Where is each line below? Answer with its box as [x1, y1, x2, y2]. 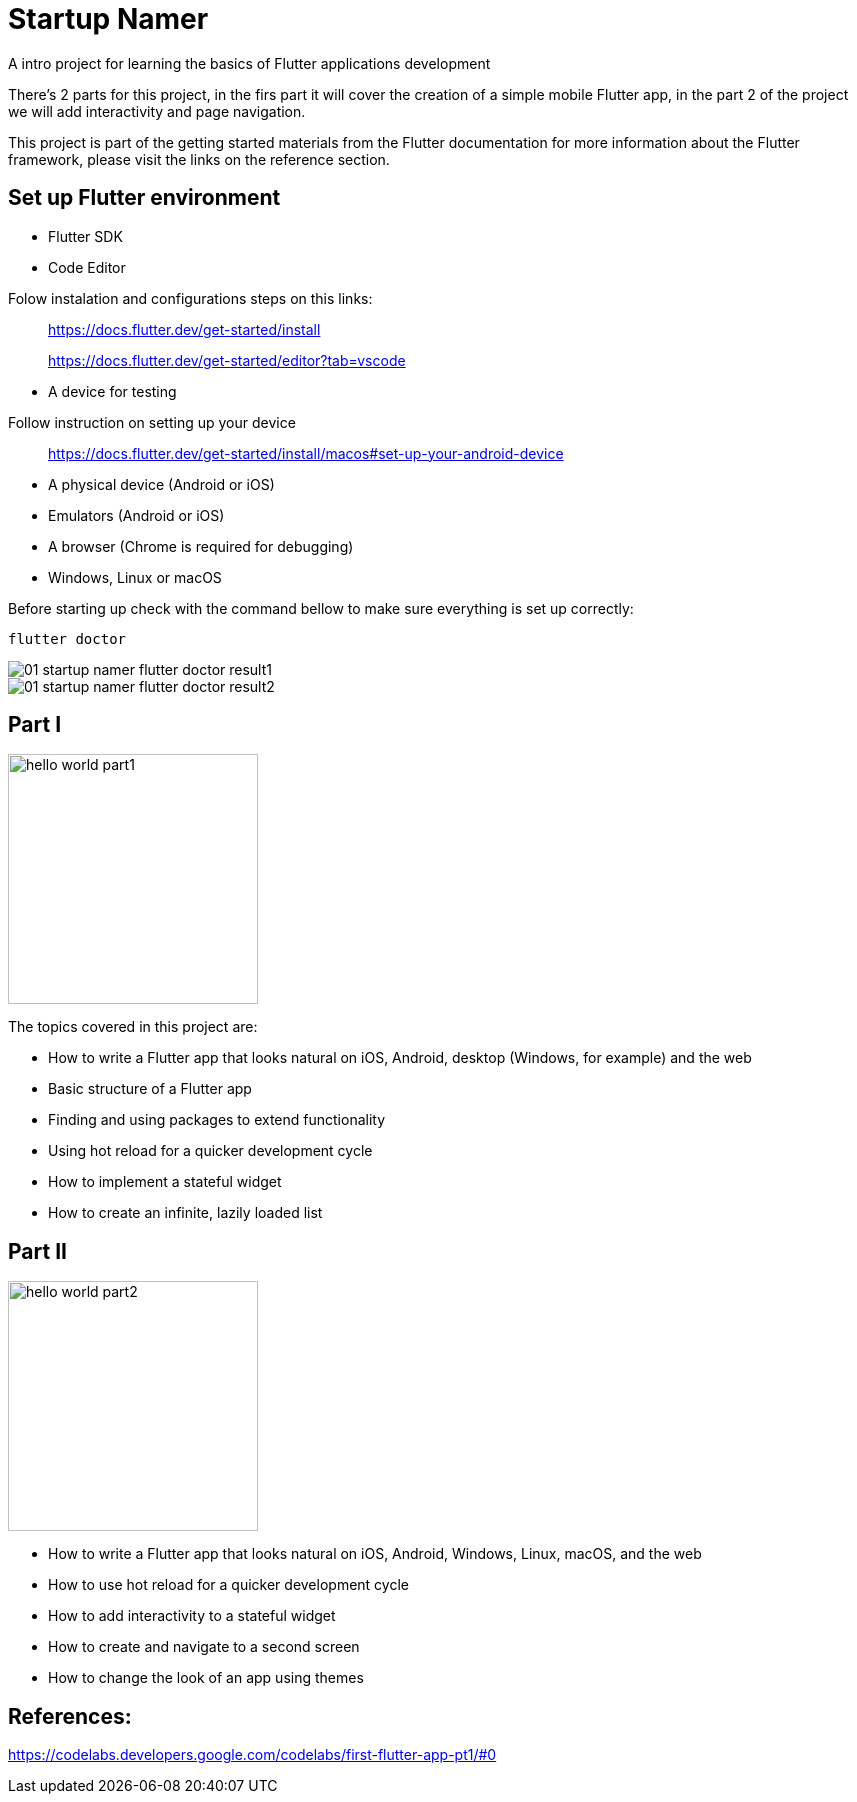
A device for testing [48, 382, 177, 400]
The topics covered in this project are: [8, 1018, 258, 1036]
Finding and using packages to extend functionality [48, 1111, 386, 1129]
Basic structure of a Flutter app [48, 1080, 252, 1098]
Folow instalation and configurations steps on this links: [8, 289, 373, 307]
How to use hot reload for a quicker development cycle [48, 1576, 409, 1594]
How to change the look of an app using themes [48, 1669, 364, 1687]
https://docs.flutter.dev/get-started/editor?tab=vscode [48, 351, 406, 369]
